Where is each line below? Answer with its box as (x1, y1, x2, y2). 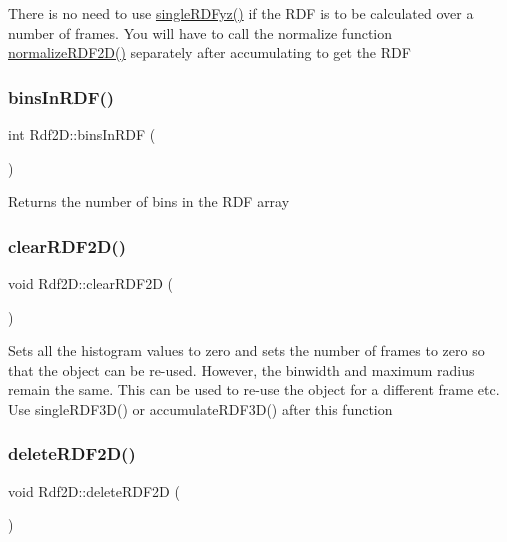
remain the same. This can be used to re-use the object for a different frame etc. (8, 379, 500, 400)
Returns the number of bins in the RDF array (8, 191, 290, 212)
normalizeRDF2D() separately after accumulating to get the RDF (8, 42, 411, 63)
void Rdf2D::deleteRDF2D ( (8, 480, 180, 501)
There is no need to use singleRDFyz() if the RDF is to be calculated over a (8, 3, 474, 23)
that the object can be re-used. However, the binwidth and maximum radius (8, 359, 475, 380)
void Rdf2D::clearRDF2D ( (8, 273, 173, 293)
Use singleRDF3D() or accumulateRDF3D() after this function (8, 398, 393, 419)
